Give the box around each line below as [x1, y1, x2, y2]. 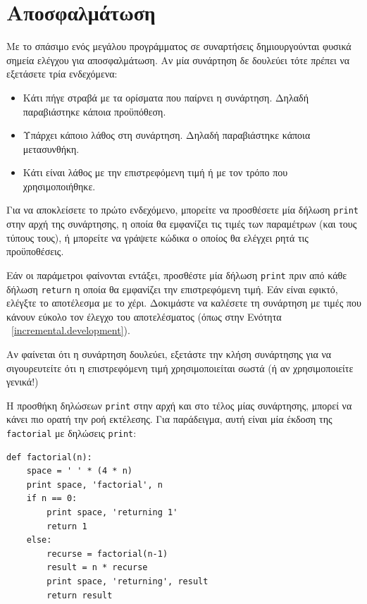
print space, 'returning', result [46, 577, 209, 587]
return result [46, 590, 113, 600]
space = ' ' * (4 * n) [26, 466, 132, 476]
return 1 [46, 521, 87, 531]
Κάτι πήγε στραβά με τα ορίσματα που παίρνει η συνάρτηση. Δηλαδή [23, 90, 309, 104]
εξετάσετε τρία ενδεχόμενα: [6, 66, 118, 81]
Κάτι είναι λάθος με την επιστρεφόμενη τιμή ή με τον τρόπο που [23, 165, 288, 180]
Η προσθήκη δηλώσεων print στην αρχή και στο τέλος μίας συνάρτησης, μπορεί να [6, 397, 352, 412]
